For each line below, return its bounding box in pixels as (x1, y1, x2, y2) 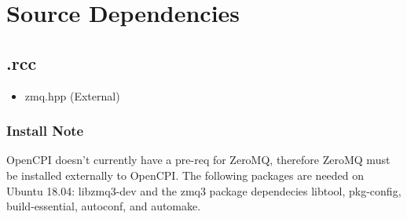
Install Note (6, 121, 84, 141)
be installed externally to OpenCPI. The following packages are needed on (6, 166, 365, 183)
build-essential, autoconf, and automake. (6, 198, 201, 214)
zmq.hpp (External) (24, 87, 120, 104)
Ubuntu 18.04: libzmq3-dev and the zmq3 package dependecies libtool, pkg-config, (6, 182, 401, 199)
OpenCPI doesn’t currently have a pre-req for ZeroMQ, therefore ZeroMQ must (6, 151, 390, 168)
